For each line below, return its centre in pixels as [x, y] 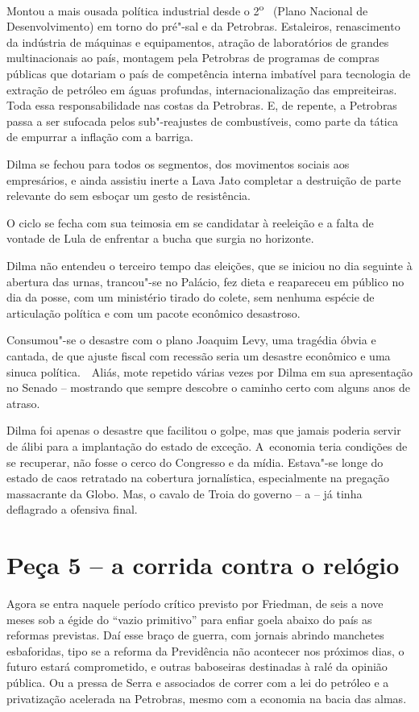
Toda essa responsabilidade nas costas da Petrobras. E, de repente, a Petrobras [202, 105]
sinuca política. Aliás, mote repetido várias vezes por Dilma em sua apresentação [209, 371]
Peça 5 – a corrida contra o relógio [203, 565]
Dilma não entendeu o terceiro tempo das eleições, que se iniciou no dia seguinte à [209, 265]
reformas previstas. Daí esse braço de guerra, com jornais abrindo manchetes [195, 635]
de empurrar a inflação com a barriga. [100, 137]
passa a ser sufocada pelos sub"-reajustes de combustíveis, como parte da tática [202, 121]
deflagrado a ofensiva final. [72, 509]
